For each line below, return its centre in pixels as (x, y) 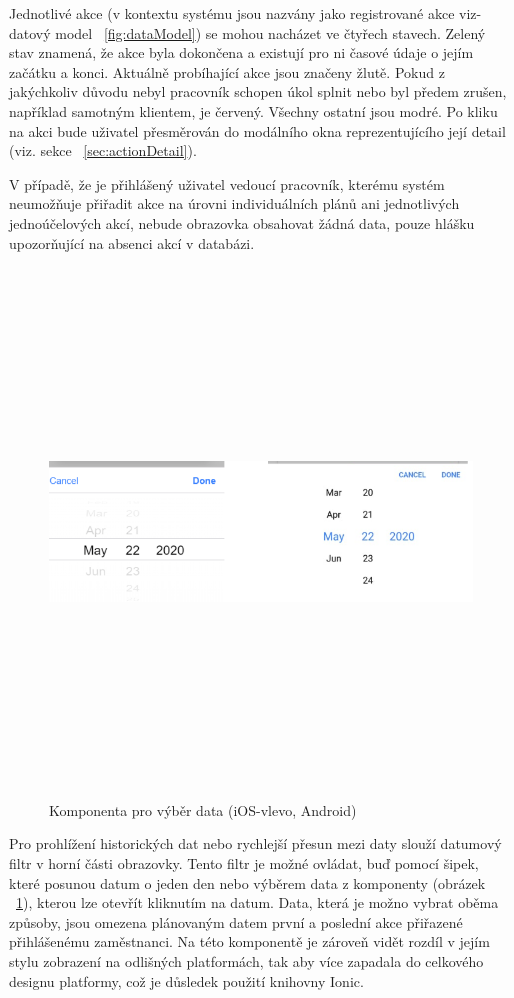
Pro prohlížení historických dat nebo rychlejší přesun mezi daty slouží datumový (255, 843)
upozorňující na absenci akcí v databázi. (132, 242)
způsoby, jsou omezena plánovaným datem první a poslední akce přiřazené (236, 921)
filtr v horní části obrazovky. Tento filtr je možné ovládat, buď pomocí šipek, (244, 863)
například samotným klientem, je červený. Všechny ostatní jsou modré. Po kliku (253, 110)
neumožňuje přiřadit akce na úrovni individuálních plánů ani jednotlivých (234, 203)
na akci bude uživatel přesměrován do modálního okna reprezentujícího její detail (257, 130)
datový (30, 32)
